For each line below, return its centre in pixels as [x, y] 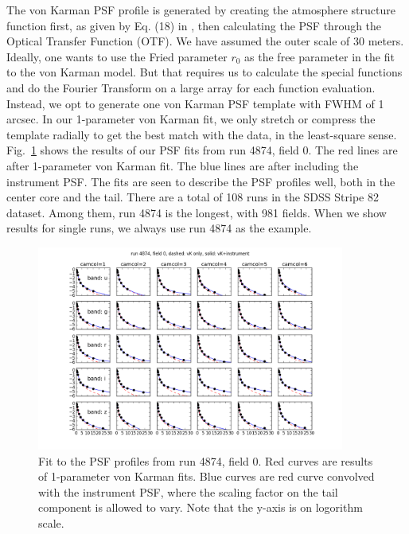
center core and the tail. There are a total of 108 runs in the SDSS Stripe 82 [193, 197]
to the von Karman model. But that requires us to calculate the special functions [204, 72]
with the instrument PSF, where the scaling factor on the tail [188, 491]
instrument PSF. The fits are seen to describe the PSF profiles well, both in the [201, 181]
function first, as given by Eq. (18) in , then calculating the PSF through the [194, 25]
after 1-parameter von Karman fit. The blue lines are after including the [183, 165]
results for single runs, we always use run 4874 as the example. [159, 228]
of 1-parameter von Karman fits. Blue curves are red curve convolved [206, 476]
